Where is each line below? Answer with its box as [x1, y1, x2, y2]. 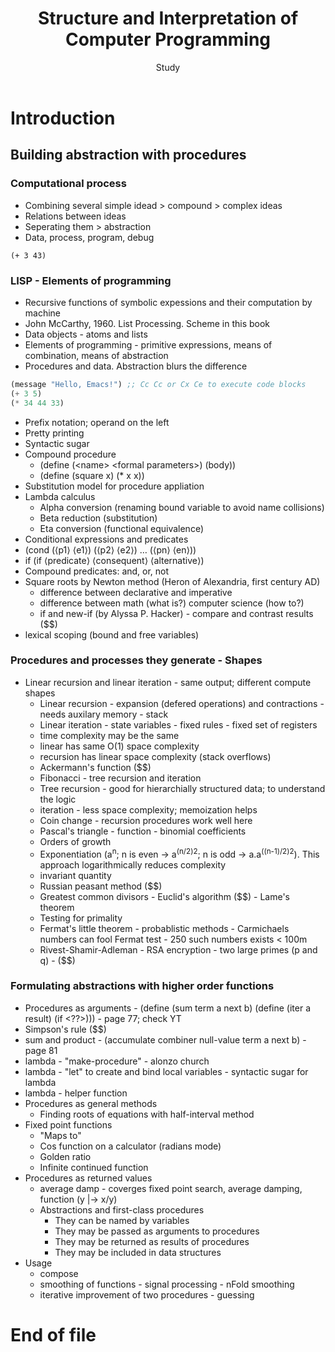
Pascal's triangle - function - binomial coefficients [39, 825, 247, 837]
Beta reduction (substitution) [39, 512, 158, 524]
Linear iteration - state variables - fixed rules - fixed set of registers [39, 718, 318, 731]
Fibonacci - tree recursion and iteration [39, 772, 202, 784]
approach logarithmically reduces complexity [39, 858, 227, 871]
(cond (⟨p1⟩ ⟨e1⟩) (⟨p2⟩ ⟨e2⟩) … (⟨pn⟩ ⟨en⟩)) [24, 543, 197, 556]
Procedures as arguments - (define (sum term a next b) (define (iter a [24, 1002, 312, 1014]
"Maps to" [39, 1129, 82, 1141]
